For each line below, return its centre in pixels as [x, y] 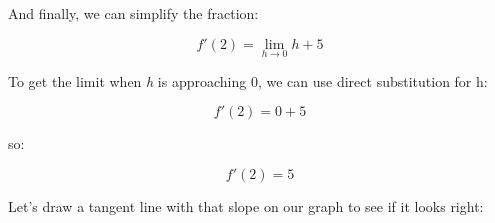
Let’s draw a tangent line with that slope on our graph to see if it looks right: [246, 206]
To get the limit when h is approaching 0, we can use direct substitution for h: [248, 80]
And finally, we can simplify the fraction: [133, 13]
